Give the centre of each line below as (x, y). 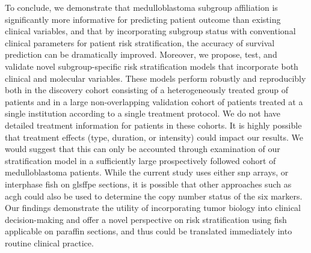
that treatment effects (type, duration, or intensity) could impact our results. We (154, 137)
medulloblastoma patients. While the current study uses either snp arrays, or (147, 172)
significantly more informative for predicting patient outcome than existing (143, 19)
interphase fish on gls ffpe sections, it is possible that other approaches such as (148, 184)
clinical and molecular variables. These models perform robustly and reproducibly (155, 78)
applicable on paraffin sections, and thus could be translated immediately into (149, 231)
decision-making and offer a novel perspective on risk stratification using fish (146, 219)
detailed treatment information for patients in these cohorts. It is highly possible (153, 125)
